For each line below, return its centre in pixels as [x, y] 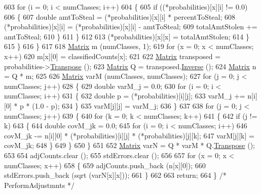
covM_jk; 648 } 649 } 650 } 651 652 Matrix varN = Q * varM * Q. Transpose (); [129, 145]
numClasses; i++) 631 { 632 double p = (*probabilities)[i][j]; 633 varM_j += [125, 96]
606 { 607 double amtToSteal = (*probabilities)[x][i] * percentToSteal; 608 [120, 16]
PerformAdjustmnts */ [39, 185]
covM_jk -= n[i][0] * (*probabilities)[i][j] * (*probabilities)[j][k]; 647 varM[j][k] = [129, 135]
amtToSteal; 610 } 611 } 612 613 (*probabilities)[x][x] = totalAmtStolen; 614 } [127, 36]
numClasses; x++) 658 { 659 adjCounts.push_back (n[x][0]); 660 [105, 165]
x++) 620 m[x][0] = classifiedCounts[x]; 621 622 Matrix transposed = [113, 56]
